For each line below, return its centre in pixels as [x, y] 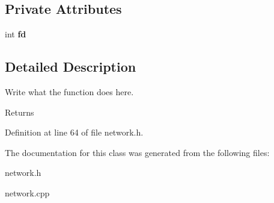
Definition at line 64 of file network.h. [74, 132]
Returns [20, 112]
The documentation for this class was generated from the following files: [137, 152]
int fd [16, 34]
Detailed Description [71, 67]
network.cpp [27, 192]
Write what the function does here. [69, 92]
